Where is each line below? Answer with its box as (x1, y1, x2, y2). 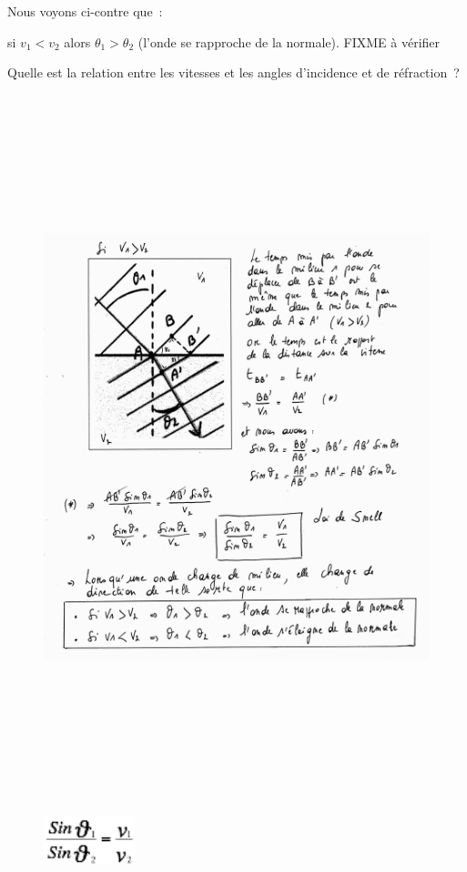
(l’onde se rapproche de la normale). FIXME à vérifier (137, 32, 441, 51)
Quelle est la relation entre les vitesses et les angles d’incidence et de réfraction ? (7, 63, 460, 82)
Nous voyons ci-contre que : (7, 2, 163, 20)
